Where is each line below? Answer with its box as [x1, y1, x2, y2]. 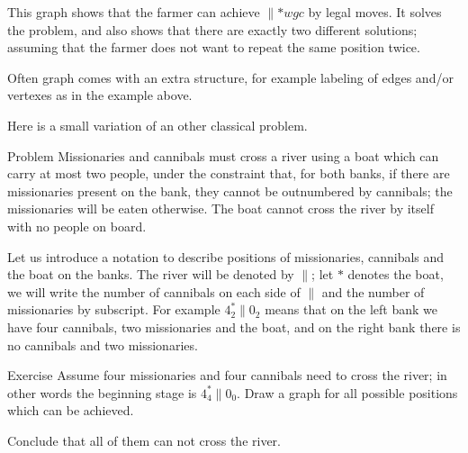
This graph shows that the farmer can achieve [7, 3, 260, 21]
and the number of [321, 282, 425, 301]
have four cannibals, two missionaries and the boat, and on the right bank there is [7, 317, 461, 336]
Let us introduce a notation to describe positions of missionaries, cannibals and [7, 247, 445, 266]
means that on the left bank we [265, 300, 437, 319]
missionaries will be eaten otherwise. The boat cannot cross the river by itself [7, 199, 434, 218]
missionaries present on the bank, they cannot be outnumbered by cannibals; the [7, 181, 453, 200]
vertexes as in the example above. [7, 86, 193, 104]
